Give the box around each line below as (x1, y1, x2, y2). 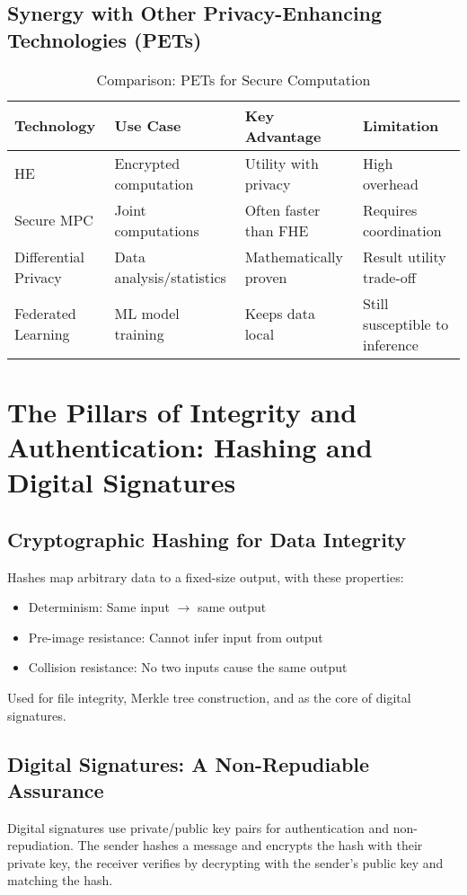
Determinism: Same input (28, 598, 170, 616)
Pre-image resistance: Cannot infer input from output (28, 627, 323, 646)
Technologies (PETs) (7, 25, 202, 53)
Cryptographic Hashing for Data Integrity (7, 525, 407, 553)
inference (362, 333, 419, 355)
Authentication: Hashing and (7, 428, 373, 465)
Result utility (362, 245, 446, 267)
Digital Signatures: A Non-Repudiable (7, 749, 370, 777)
